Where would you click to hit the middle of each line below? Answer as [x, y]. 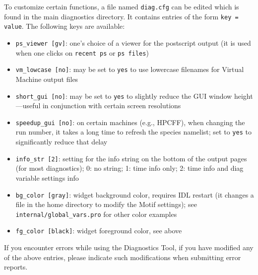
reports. [16, 267]
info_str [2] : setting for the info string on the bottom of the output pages [131, 158]
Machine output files [47, 79]
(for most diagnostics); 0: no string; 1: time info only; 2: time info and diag [129, 168]
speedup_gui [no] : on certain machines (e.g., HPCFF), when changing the [130, 122]
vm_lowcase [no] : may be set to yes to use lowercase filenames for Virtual [130, 69]
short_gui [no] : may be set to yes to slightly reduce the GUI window [124, 96]
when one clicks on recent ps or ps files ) [82, 52]
